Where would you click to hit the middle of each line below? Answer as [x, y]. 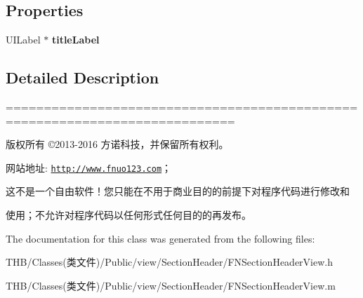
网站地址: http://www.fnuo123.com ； [89, 167]
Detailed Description [82, 77]
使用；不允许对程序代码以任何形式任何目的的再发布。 [128, 215]
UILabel [23, 40]
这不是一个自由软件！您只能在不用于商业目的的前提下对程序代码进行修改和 [178, 191]
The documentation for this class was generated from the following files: [160, 238]
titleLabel [75, 40]
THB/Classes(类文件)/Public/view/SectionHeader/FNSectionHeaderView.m [171, 285]
